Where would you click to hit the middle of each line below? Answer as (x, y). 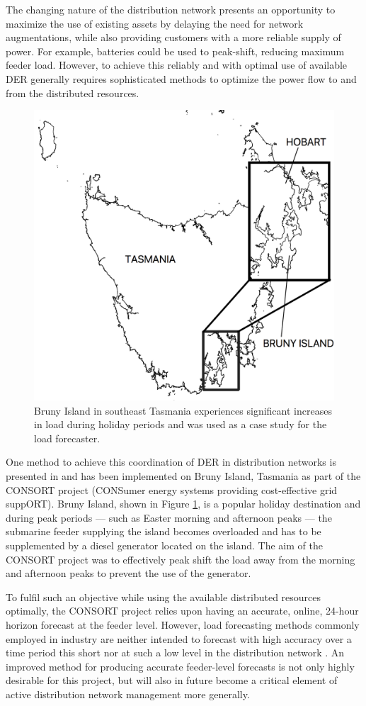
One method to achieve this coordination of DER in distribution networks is (171, 462)
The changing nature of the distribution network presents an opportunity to (171, 9)
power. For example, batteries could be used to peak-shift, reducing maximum (175, 51)
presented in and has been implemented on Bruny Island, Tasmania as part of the (183, 476)
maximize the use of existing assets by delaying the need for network (155, 23)
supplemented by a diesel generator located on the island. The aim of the (164, 545)
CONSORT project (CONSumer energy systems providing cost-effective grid (172, 489)
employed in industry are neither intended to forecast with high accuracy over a (179, 638)
